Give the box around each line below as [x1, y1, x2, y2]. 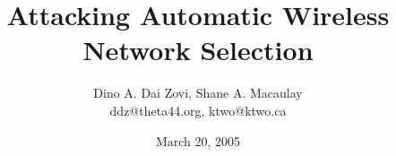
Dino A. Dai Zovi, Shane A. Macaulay [93, 83, 303, 102]
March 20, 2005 [155, 131, 241, 150]
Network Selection [82, 31, 314, 68]
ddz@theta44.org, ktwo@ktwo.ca [109, 100, 287, 119]
